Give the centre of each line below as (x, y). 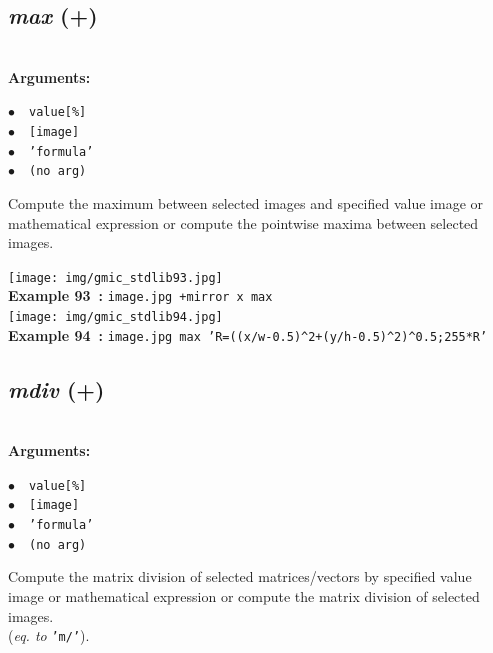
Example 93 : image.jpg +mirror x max (140, 295)
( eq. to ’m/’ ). (49, 635)
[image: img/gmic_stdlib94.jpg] (115, 317)
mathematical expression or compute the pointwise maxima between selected (243, 222)
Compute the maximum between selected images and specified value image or (246, 203)
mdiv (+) (56, 388)
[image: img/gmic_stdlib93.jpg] (115, 277)
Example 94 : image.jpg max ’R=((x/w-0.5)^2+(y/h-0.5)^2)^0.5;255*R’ (248, 334)
